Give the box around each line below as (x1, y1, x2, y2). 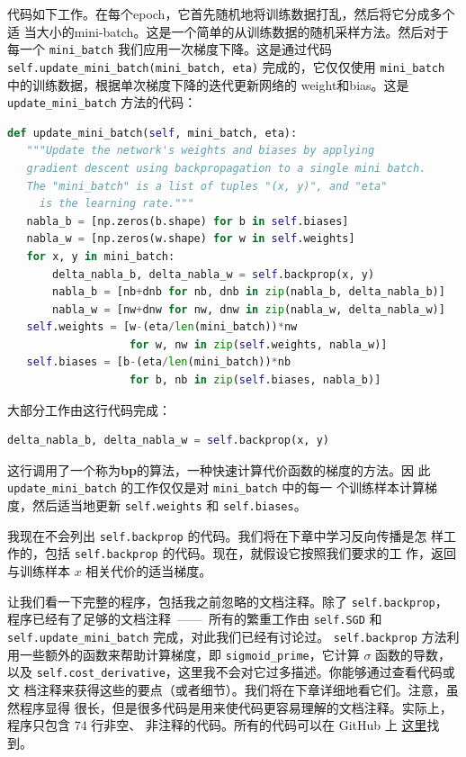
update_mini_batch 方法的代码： (7, 93, 197, 112)
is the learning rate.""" (39, 197, 194, 211)
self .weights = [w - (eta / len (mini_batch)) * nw (26, 320, 298, 334)
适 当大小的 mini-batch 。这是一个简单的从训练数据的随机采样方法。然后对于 (7, 22, 449, 41)
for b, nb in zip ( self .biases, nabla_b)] (130, 374, 381, 387)
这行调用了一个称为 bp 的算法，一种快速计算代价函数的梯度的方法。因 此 (7, 460, 431, 479)
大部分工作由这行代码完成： (7, 400, 171, 419)
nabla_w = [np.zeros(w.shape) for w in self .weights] (26, 232, 355, 246)
